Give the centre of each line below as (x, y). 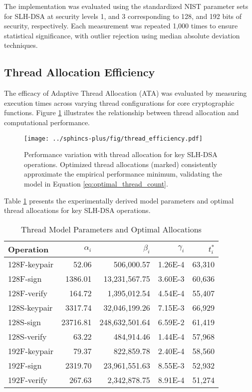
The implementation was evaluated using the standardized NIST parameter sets (126, 6)
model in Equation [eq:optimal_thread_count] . (96, 183)
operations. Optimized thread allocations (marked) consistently (121, 164)
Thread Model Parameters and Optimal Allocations (111, 229)
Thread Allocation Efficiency (80, 72)
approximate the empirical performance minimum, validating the (123, 174)
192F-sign (25, 365)
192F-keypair (31, 351)
